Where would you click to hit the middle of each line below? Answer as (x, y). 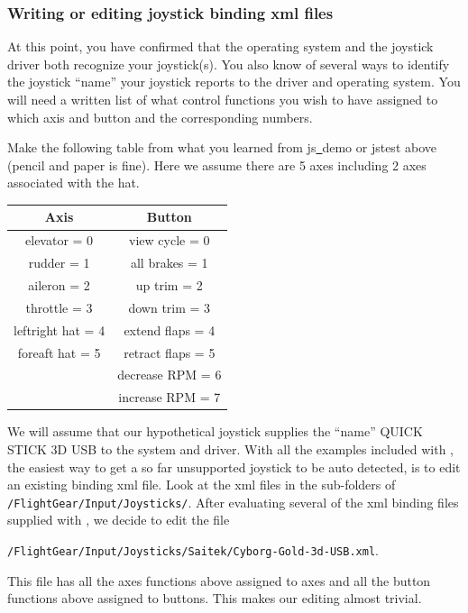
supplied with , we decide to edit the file (119, 520)
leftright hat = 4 (60, 329)
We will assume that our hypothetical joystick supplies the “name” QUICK (215, 431)
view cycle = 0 (170, 240)
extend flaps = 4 (170, 329)
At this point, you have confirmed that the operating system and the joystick (220, 46)
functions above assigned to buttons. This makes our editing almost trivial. (215, 598)
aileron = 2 (59, 285)
